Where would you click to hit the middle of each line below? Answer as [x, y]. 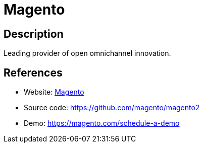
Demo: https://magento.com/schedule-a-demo [102, 123]
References [33, 72]
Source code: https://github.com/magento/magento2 [112, 108]
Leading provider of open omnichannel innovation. [87, 53]
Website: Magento [54, 92]
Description [34, 34]
